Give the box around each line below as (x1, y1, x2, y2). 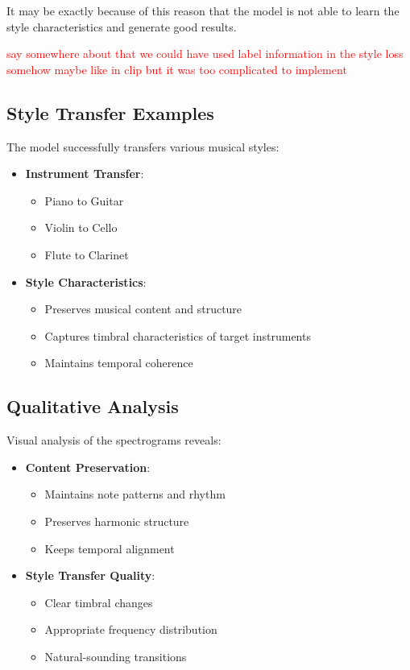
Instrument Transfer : (25, 165, 144, 182)
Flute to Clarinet (44, 246, 129, 263)
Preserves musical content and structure (44, 300, 242, 317)
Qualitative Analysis (6, 394, 179, 419)
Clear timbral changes (44, 593, 153, 610)
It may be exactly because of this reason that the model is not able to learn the (6, 2, 400, 19)
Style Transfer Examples (6, 100, 214, 125)
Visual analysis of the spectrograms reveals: (6, 432, 222, 449)
